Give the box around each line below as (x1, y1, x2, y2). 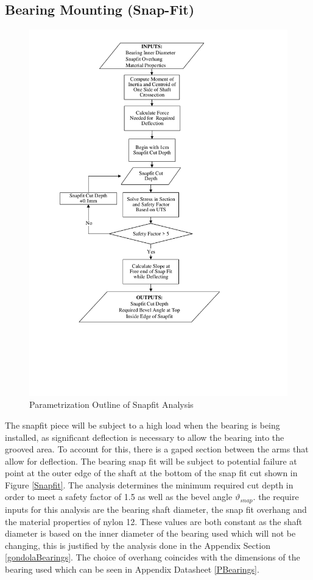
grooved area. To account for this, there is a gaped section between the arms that (5, 443, 309, 455)
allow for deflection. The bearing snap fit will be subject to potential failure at (5, 454, 297, 467)
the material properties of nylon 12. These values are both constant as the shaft (5, 515, 303, 527)
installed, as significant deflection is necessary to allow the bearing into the (5, 430, 284, 443)
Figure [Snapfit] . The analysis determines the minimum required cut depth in (5, 478, 294, 491)
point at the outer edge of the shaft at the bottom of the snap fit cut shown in (5, 466, 298, 479)
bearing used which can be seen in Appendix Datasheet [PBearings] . (5, 562, 259, 575)
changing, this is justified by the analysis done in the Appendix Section (5, 538, 270, 551)
